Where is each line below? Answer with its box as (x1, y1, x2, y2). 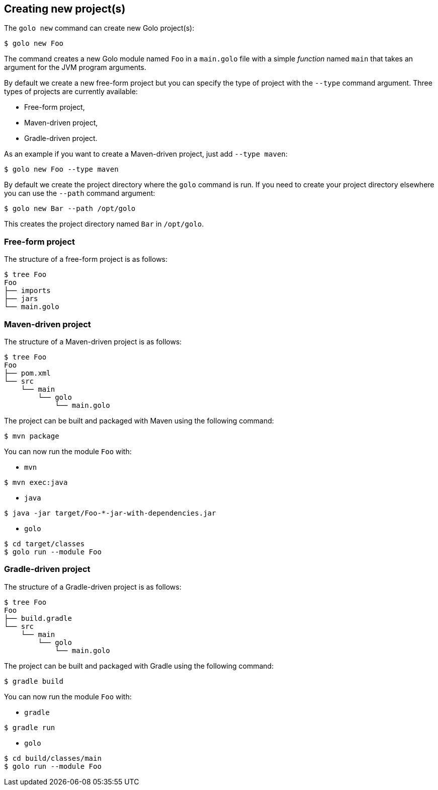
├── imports (4, 286, 51, 295)
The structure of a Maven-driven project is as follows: (4, 337, 182, 346)
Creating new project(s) (4, 3, 126, 15)
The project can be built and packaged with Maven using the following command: (4, 416, 274, 425)
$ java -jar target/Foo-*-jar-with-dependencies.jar (4, 509, 216, 517)
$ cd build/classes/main (4, 754, 102, 762)
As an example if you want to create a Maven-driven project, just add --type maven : (4, 150, 288, 159)
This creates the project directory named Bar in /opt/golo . (4, 220, 204, 229)
